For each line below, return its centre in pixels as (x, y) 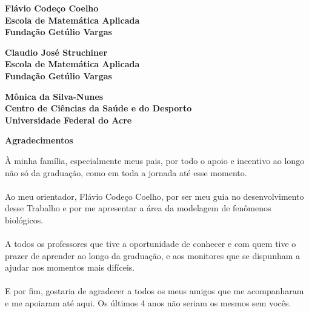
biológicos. (24, 219)
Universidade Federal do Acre (68, 120)
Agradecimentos (39, 140)
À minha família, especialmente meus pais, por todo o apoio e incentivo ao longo (155, 160)
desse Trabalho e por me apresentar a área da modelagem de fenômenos (138, 208)
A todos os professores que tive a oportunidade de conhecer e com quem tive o (151, 244)
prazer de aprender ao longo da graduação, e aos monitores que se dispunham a (153, 255)
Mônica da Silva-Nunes (54, 96)
